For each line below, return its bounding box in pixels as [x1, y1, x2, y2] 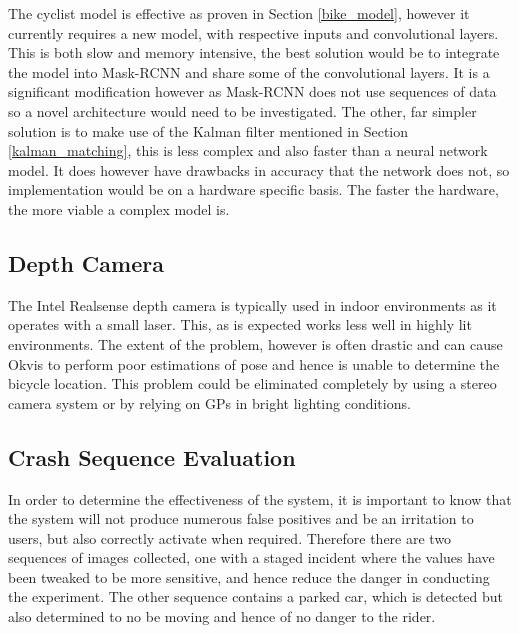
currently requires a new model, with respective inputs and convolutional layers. [8, 22, 499, 43]
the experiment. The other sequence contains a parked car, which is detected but [8, 586, 504, 607]
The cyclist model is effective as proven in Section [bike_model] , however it [8, 3, 470, 23]
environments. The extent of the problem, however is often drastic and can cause [8, 333, 503, 354]
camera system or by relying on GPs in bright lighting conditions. [8, 392, 411, 413]
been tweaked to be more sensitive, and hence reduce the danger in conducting [8, 566, 490, 587]
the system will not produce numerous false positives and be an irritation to [8, 508, 474, 529]
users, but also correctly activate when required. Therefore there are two [8, 527, 452, 548]
